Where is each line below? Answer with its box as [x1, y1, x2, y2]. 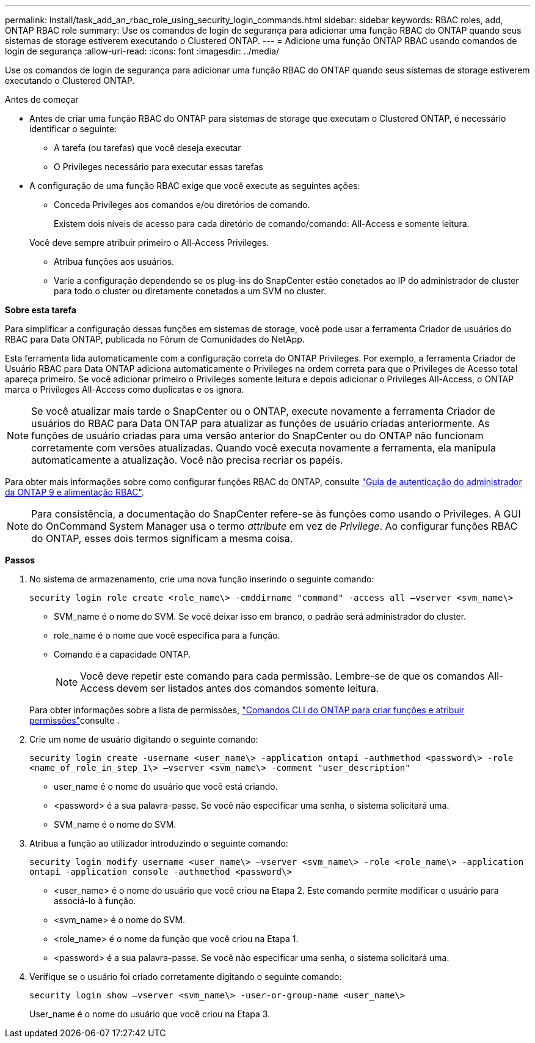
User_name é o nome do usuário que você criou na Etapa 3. [29, 1009, 271, 1019]
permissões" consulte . [29, 715, 120, 726]
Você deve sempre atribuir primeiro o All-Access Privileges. [29, 237, 269, 248]
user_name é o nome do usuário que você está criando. [54, 781, 278, 792]
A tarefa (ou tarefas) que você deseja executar [54, 143, 241, 153]
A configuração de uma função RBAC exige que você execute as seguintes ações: [29, 180, 360, 191]
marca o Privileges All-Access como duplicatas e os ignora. [5, 384, 244, 395]
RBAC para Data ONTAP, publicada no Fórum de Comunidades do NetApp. [5, 334, 305, 344]
